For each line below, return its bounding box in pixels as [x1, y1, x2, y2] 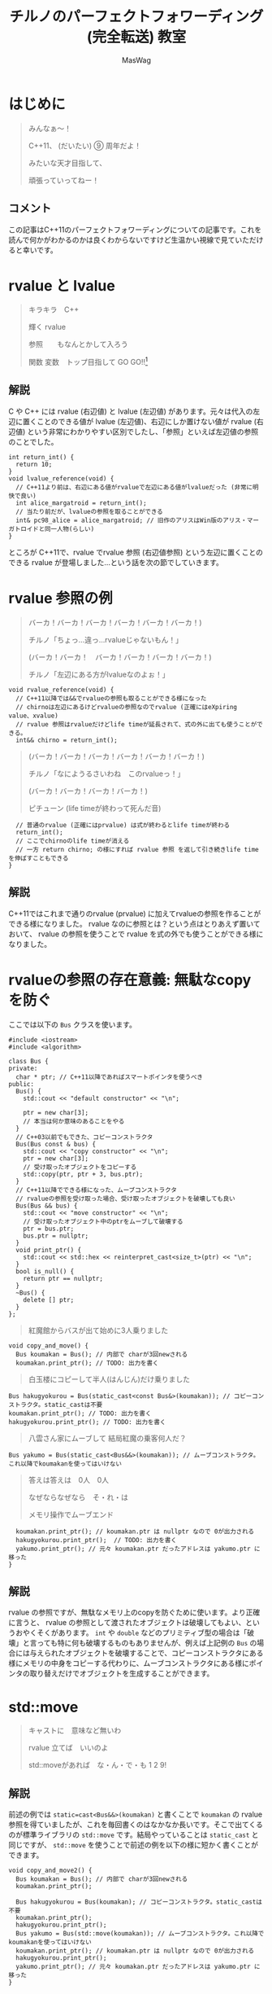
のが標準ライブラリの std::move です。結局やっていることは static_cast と [8, 1830, 259, 1840]
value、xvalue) [8, 712, 58, 720]
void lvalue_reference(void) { [8, 474, 114, 483]
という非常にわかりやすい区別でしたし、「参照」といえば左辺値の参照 [27, 427, 259, 436]
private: [8, 1064, 38, 1072]
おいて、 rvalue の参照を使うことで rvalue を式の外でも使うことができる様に [8, 929, 264, 939]
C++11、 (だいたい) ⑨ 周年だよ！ [28, 140, 142, 151]
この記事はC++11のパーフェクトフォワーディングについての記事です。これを [8, 225, 262, 234]
